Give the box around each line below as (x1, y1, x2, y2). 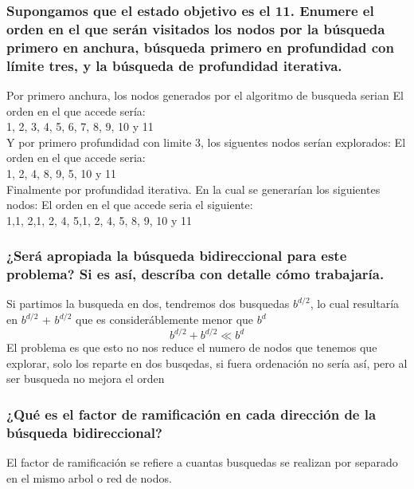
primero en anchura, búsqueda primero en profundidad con (6, 37, 394, 57)
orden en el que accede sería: (6, 102, 146, 119)
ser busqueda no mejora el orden (6, 370, 165, 387)
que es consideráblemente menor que (75, 311, 254, 328)
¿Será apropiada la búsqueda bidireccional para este (6, 246, 347, 266)
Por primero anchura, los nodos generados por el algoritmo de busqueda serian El (6, 86, 404, 103)
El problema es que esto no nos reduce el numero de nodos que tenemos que (6, 339, 377, 356)
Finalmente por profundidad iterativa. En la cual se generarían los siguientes (6, 180, 381, 197)
